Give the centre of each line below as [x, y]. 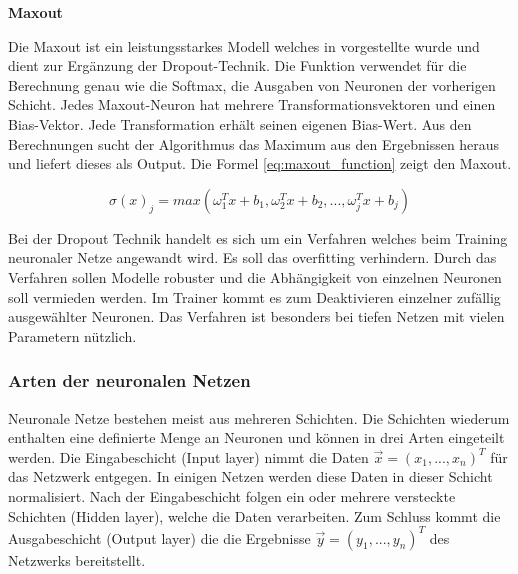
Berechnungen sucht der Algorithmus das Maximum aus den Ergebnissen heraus [254, 143]
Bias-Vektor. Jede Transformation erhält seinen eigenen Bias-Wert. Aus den [240, 123]
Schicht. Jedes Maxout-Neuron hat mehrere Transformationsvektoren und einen [252, 104]
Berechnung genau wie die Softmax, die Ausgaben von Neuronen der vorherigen [252, 84]
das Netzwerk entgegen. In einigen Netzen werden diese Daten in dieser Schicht [250, 476]
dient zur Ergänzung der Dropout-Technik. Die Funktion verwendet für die [237, 65]
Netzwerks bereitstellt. [77, 559]
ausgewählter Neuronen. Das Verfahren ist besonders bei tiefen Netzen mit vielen [256, 316]
